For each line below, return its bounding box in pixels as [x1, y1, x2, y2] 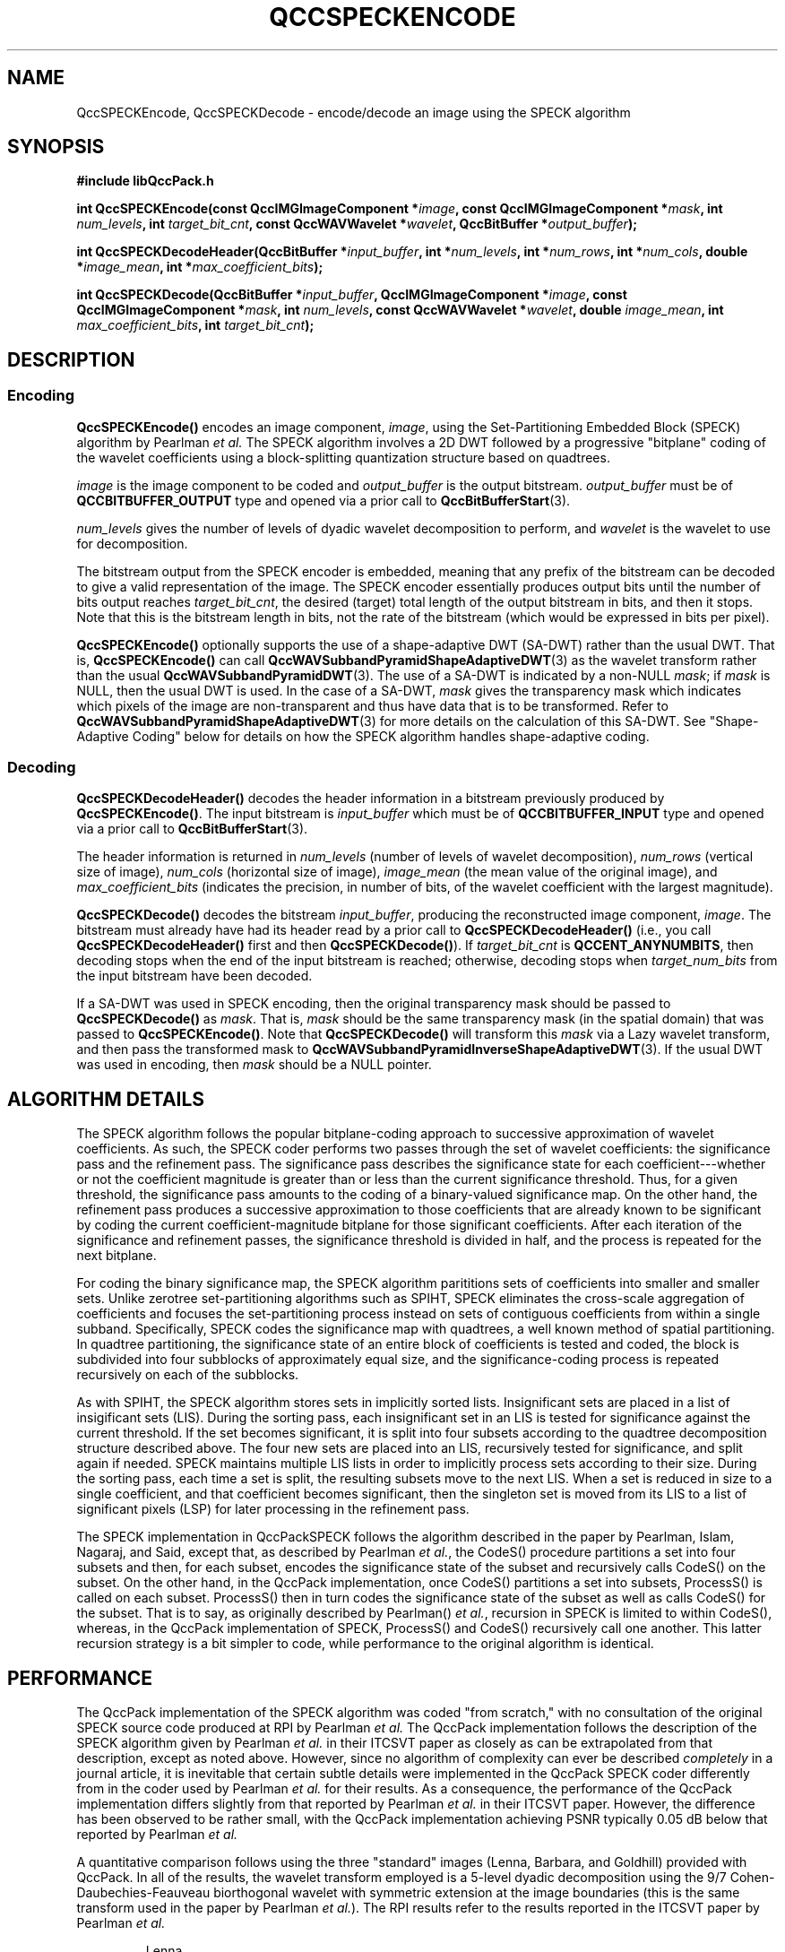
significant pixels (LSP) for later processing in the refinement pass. [76, 1501, 470, 1517]
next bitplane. [76, 1248, 157, 1264]
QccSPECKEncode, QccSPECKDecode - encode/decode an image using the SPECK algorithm [76, 104, 631, 120]
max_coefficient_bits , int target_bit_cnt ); [76, 317, 315, 333]
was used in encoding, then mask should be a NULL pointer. [76, 1057, 432, 1073]
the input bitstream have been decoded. [76, 968, 313, 984]
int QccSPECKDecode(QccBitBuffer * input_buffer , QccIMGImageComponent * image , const [76, 287, 627, 303]
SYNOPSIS [7, 135, 105, 159]
